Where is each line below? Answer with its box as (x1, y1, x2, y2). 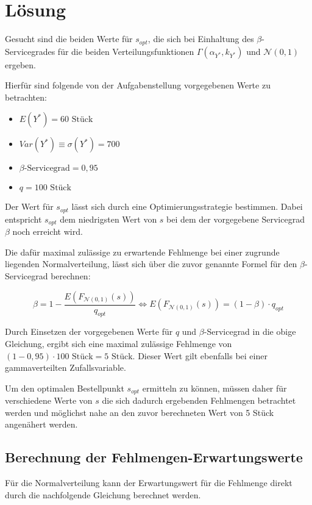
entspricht (5, 212, 42, 225)
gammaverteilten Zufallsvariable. (5, 361, 126, 374)
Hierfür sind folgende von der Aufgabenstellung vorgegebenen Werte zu (5, 79, 271, 91)
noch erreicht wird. (12, 225, 83, 238)
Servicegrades (5, 45, 55, 57)
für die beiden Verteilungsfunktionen (57, 45, 194, 57)
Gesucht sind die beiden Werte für (5, 32, 133, 45)
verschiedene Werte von (5, 394, 93, 407)
